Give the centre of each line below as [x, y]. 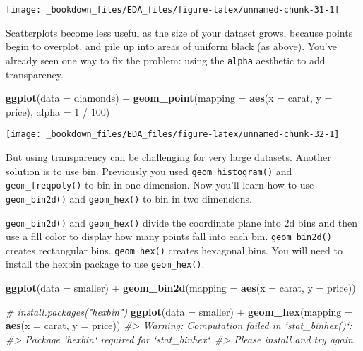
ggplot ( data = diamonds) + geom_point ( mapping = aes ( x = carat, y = [169, 98]
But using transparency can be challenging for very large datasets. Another [168, 156]
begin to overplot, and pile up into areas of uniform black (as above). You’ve [171, 46]
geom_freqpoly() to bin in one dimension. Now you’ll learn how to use [160, 185]
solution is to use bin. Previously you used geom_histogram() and [149, 171]
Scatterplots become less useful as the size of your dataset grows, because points [179, 32]
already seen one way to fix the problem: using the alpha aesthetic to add [166, 60]
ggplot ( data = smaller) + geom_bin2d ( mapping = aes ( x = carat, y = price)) [181, 288]
